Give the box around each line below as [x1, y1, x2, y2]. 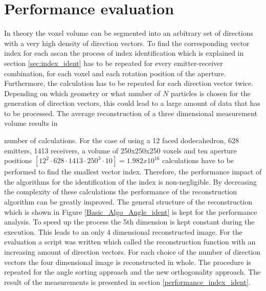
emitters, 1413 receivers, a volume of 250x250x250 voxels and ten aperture [4, 145, 237, 155]
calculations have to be [162, 155, 234, 166]
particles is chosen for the [170, 87, 251, 98]
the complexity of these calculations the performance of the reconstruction [4, 186, 237, 197]
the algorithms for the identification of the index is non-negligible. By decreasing [4, 176, 257, 187]
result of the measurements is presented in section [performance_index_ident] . [4, 276, 251, 287]
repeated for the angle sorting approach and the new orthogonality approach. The [4, 266, 261, 277]
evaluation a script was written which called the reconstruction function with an [4, 236, 256, 247]
